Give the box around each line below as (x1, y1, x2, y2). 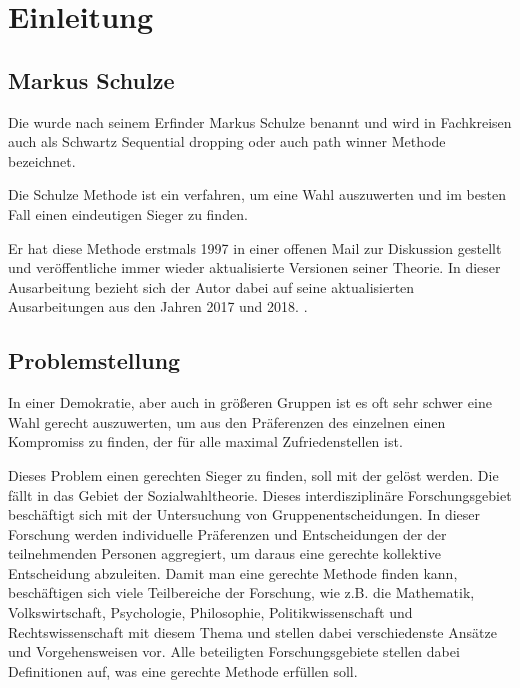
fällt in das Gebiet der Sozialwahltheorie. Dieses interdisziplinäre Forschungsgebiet (8, 484, 512, 505)
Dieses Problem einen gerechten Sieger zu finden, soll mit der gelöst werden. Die (8, 464, 499, 485)
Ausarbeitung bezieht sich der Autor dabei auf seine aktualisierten (8, 276, 415, 297)
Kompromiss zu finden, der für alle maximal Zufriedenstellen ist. (8, 431, 403, 452)
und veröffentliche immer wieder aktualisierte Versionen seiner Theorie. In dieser (8, 257, 501, 278)
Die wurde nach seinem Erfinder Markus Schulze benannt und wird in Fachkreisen (8, 111, 512, 132)
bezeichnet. (8, 150, 76, 171)
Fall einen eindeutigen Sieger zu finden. (8, 203, 248, 224)
